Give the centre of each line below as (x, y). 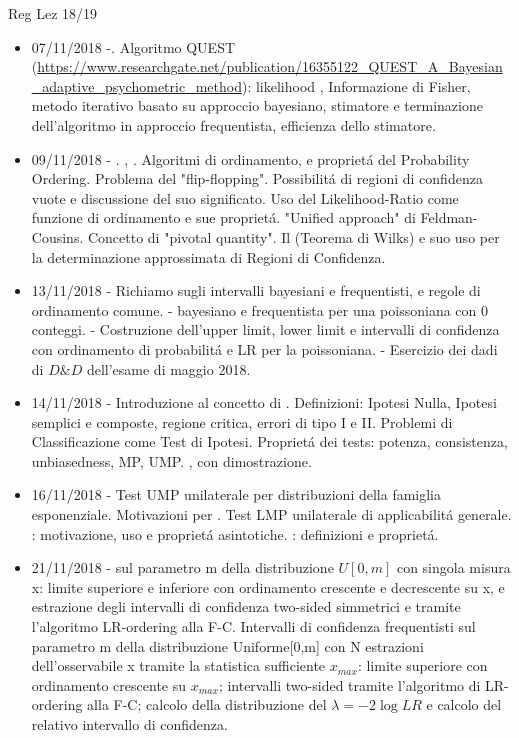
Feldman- (449, 217)
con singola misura (453, 567)
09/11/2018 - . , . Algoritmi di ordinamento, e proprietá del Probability (250, 158)
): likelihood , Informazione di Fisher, (356, 85)
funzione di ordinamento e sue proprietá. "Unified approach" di (223, 217)
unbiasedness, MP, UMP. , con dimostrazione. (171, 460)
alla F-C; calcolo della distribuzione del (207, 704)
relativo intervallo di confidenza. (129, 724)
